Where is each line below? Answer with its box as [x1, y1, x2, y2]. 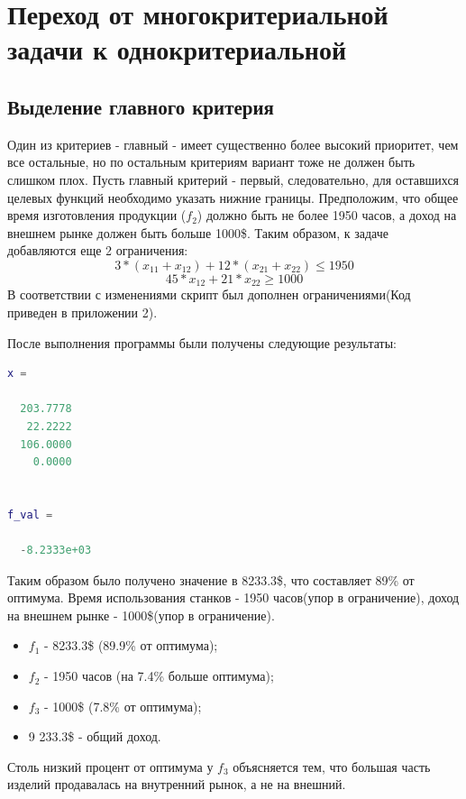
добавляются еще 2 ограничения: [7, 241, 188, 260]
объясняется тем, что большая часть [233, 757, 431, 776]
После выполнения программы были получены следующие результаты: [7, 333, 397, 352]
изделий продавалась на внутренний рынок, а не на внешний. [7, 775, 346, 794]
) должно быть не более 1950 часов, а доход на [196, 206, 457, 225]
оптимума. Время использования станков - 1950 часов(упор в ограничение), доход [7, 588, 460, 607]
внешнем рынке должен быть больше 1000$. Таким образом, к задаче [7, 223, 388, 242]
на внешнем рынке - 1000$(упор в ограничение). [7, 605, 275, 624]
